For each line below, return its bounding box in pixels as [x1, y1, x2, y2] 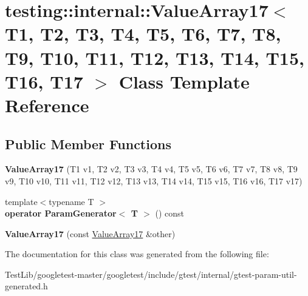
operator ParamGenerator [5, 207, 117, 220]
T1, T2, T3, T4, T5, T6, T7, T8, [5, 21, 281, 46]
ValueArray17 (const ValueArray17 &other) [5, 227, 176, 240]
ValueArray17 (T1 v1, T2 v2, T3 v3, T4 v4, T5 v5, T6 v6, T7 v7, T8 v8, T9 [5, 163, 298, 175]
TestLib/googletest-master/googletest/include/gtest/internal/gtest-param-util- [5, 267, 297, 280]
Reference [5, 92, 89, 117]
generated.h [5, 280, 48, 292]
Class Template [118, 69, 250, 93]
